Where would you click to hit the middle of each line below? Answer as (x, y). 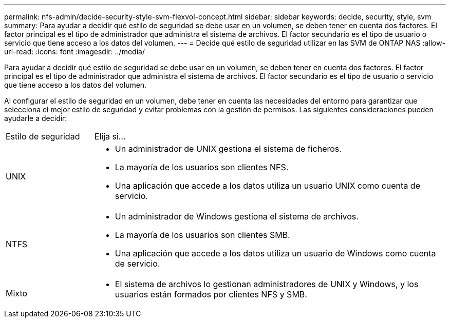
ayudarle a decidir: (36, 118)
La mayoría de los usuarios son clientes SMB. (202, 235)
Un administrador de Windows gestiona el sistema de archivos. (237, 216)
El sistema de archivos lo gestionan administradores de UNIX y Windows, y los (267, 284)
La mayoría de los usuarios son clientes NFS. (202, 167)
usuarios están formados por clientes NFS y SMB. (211, 294)
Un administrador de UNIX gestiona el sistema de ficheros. (228, 149)
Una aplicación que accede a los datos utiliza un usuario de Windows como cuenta (275, 253)
